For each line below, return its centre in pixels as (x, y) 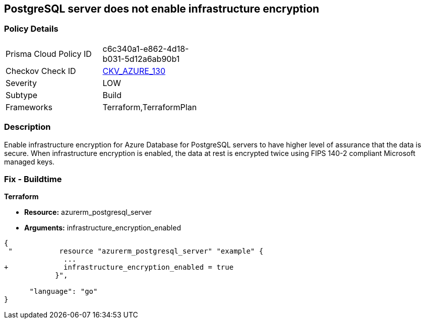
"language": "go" (64, 292)
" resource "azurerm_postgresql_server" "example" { (136, 251)
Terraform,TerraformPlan (150, 107)
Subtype (22, 95)
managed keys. (29, 161)
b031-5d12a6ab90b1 (141, 59)
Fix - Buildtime (33, 179)
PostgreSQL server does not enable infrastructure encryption (162, 9)
